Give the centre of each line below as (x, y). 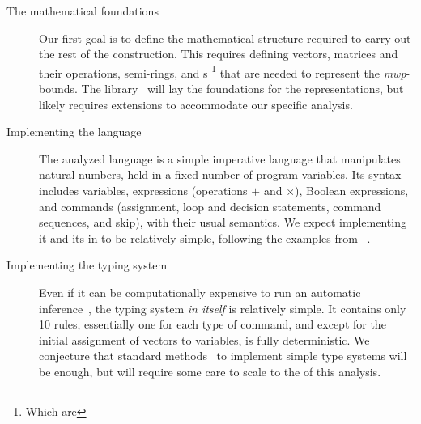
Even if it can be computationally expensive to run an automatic (200, 292)
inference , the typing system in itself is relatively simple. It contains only (223, 308)
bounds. (58, 89)
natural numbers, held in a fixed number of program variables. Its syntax (220, 174)
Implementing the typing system (87, 265)
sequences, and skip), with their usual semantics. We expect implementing (223, 222)
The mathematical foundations (83, 11)
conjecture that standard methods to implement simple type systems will (223, 356)
